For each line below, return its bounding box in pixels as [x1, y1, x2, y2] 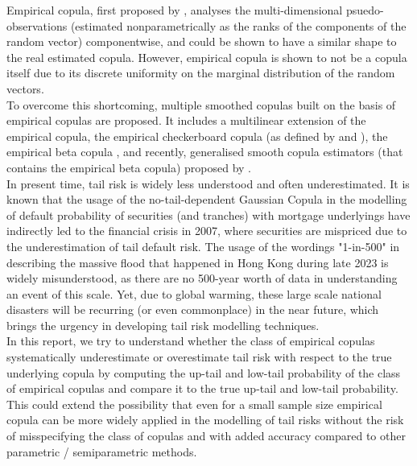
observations [6, 17, 68, 34]
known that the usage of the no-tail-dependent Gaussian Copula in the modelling [6, 191, 407, 208]
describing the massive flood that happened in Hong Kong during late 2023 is [6, 254, 389, 270]
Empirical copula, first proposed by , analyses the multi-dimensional [6, 2, 343, 18]
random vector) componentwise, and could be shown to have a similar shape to [6, 33, 397, 50]
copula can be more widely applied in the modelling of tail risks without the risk [6, 411, 404, 428]
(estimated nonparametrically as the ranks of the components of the [70, 17, 407, 34]
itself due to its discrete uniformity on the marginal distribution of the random [6, 64, 395, 81]
